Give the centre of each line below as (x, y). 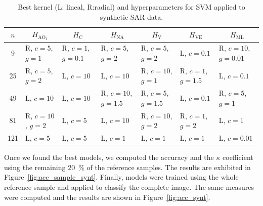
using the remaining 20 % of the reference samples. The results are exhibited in (127, 167)
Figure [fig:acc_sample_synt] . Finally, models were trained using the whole (121, 177)
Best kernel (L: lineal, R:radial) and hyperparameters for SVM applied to (131, 7)
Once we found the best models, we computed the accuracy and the (109, 157)
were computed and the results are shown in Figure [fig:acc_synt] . (107, 197)
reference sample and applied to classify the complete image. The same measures (129, 187)
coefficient (238, 157)
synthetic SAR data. (131, 16)
